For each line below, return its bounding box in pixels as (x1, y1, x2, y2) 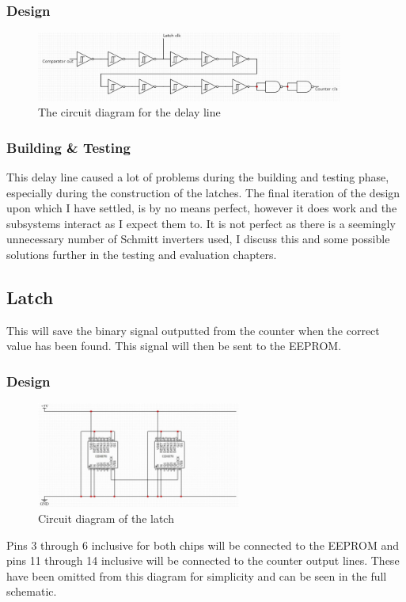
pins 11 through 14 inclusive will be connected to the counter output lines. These (6, 552, 400, 569)
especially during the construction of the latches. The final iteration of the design (6, 184, 400, 200)
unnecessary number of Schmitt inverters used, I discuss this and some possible (6, 231, 390, 247)
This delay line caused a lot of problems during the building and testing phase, (6, 169, 389, 185)
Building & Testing (6, 137, 131, 157)
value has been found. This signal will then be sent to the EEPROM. (6, 337, 342, 354)
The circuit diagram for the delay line (38, 104, 221, 120)
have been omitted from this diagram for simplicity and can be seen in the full (6, 567, 387, 584)
